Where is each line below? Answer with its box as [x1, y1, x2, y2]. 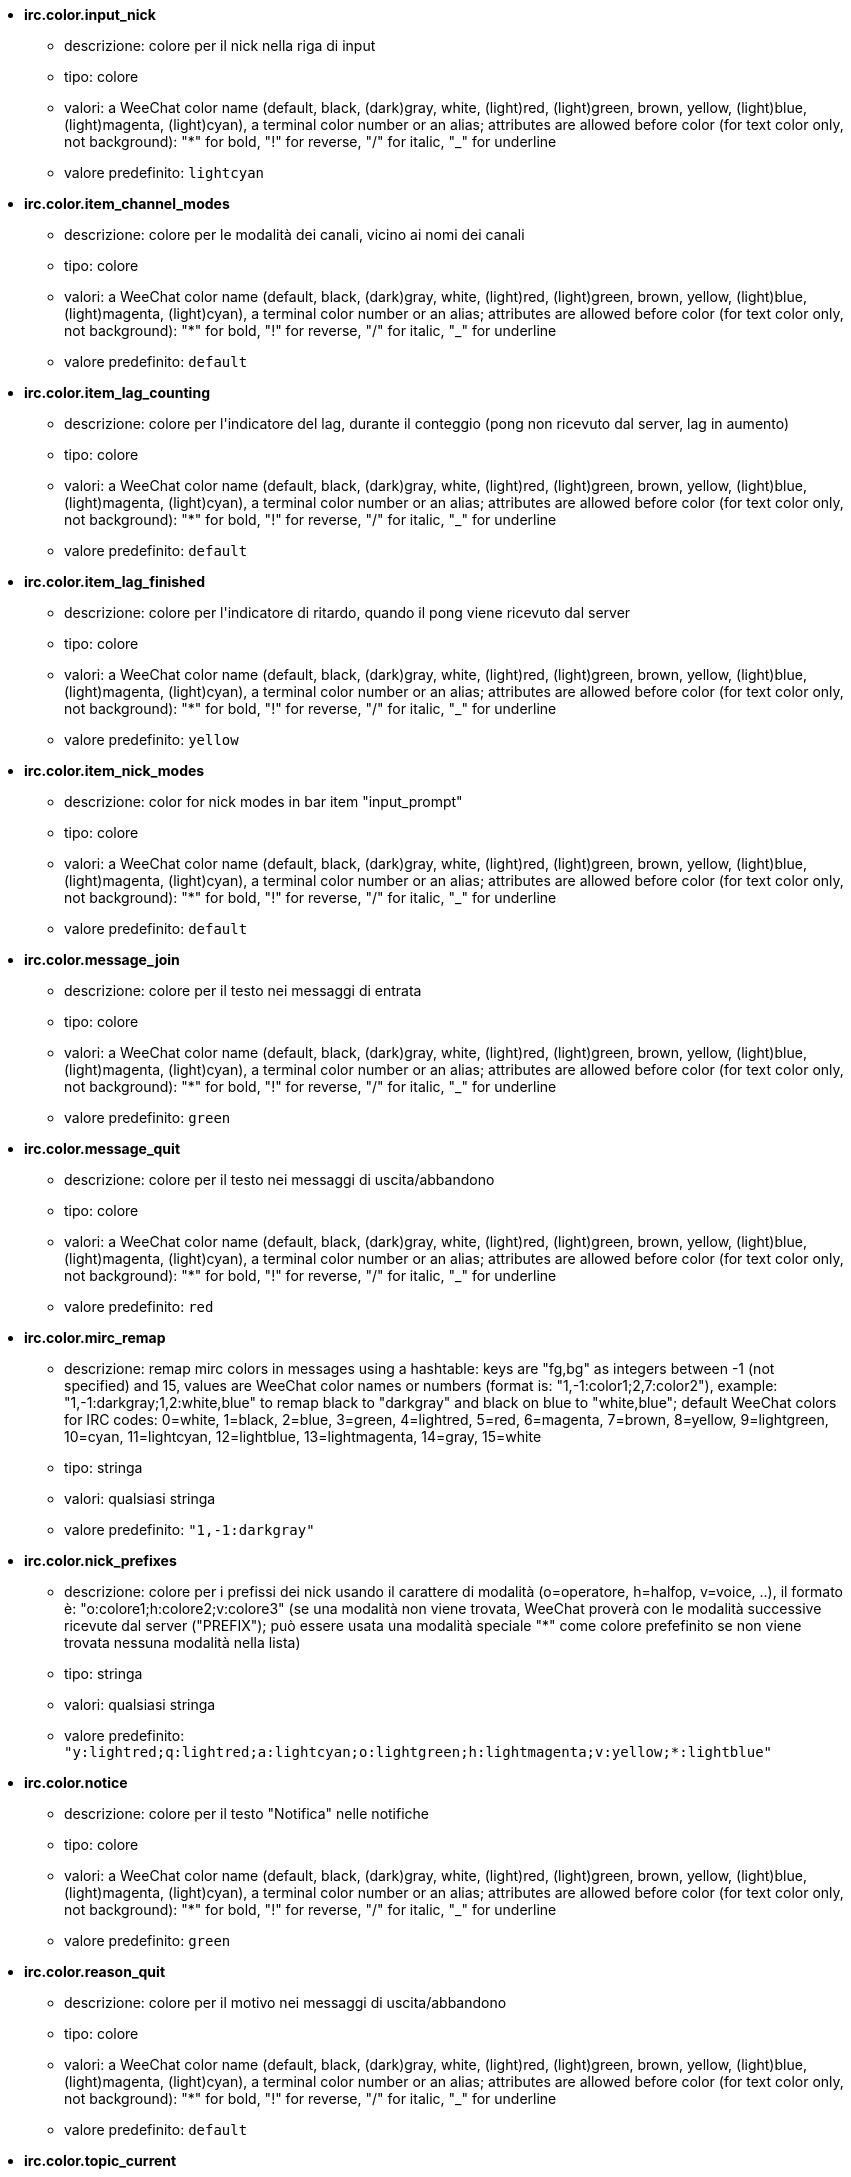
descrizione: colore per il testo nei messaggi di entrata [64, 982, 422, 999]
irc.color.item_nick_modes [24, 762, 205, 779]
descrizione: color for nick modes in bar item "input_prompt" [64, 793, 463, 810]
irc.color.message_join [24, 951, 180, 968]
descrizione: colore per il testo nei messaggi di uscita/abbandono [64, 1171, 495, 1188]
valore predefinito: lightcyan [64, 164, 264, 181]
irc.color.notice [24, 1774, 128, 1791]
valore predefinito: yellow [64, 731, 239, 748]
